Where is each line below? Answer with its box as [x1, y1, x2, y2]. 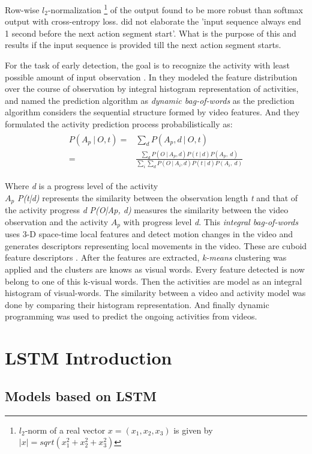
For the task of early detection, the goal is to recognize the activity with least [5, 59, 290, 71]
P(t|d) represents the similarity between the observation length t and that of [17, 191, 298, 204]
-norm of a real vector [25, 423, 106, 436]
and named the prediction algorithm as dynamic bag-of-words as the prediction [5, 94, 295, 106]
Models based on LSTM [5, 386, 157, 405]
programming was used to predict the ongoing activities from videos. [5, 310, 257, 322]
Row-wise [5, 3, 40, 16]
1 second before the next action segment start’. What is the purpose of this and [5, 26, 296, 39]
